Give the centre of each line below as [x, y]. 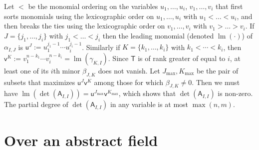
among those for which [129, 82]
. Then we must [216, 82]
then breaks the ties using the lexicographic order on [85, 26]
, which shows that [147, 93]
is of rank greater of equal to [182, 58]
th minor [67, 70]
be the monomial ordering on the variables [93, 6]
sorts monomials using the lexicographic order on [79, 16]
